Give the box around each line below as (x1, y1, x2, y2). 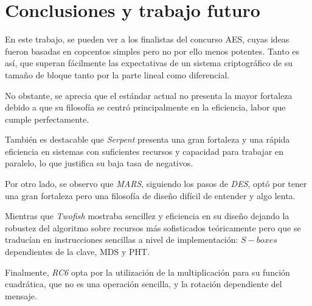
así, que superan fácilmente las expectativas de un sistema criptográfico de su (5, 56, 293, 69)
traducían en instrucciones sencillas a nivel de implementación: (5, 233, 238, 246)
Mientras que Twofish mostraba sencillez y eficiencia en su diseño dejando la (5, 209, 289, 222)
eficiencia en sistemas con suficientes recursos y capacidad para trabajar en (5, 144, 284, 157)
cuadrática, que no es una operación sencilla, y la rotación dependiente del (5, 277, 282, 290)
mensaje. (5, 289, 37, 302)
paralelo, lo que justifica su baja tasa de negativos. (5, 157, 193, 169)
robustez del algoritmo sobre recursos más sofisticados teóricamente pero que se (5, 221, 301, 234)
